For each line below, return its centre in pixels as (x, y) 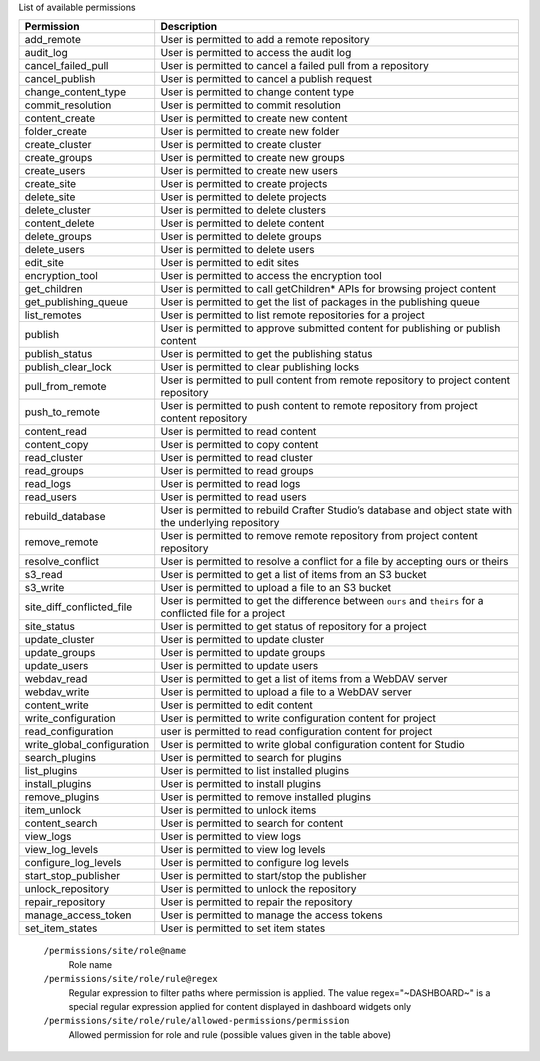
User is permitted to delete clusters (243, 210)
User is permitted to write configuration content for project (298, 718)
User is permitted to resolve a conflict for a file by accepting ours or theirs (334, 562)
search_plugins (60, 758)
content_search (61, 823)
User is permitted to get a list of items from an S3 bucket (293, 575)
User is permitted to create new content (254, 118)
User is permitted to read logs (230, 484)
